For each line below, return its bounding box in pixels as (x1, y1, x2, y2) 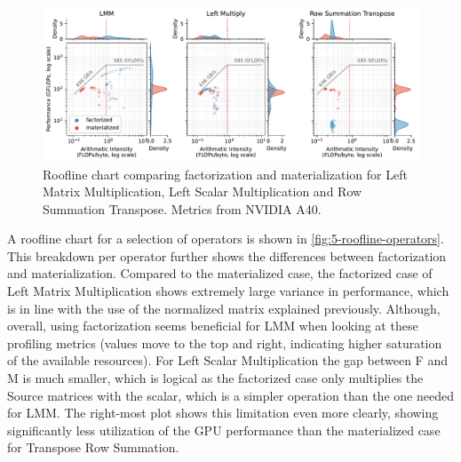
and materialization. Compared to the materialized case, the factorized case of (7, 264, 433, 283)
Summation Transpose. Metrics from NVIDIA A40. (43, 199, 322, 218)
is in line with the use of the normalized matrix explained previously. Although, (7, 299, 441, 317)
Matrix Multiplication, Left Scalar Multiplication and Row (43, 182, 362, 201)
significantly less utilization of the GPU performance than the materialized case (7, 420, 441, 439)
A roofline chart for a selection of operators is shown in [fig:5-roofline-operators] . (7, 229, 444, 248)
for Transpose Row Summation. (7, 438, 179, 457)
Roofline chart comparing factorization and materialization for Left (43, 164, 408, 183)
